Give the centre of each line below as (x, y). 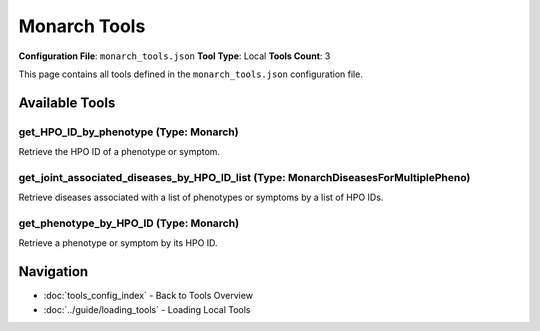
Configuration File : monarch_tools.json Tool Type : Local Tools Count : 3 (174, 56)
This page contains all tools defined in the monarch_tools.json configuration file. (191, 74)
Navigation (53, 271)
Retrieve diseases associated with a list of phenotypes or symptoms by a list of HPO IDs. (201, 197)
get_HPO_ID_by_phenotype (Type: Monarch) (128, 132)
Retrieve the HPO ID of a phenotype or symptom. (119, 152)
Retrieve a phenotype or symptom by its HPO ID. (118, 243)
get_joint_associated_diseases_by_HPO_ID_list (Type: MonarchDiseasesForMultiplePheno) (244, 177)
